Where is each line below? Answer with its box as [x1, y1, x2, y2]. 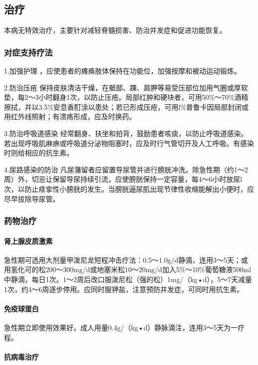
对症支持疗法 [4, 46, 53, 58]
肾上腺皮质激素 [4, 235, 53, 246]
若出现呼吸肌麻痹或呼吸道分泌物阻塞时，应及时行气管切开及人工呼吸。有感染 [4, 138, 254, 148]
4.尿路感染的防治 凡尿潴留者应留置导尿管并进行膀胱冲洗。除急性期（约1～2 [4, 164, 248, 174]
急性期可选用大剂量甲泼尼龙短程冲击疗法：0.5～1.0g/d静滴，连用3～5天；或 [4, 254, 248, 265]
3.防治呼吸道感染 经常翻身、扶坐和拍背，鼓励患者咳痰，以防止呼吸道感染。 [4, 128, 248, 138]
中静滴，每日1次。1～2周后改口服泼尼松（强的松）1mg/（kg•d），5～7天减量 [4, 274, 252, 284]
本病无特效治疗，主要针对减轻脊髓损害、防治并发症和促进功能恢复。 [4, 25, 226, 35]
